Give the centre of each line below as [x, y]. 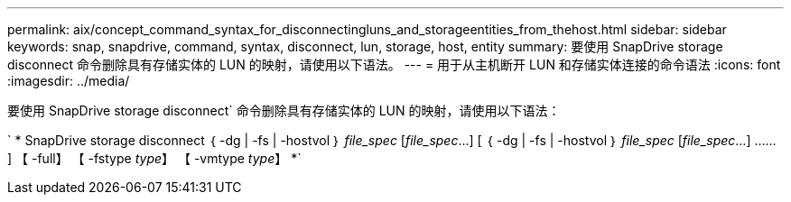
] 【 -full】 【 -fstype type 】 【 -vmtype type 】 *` [154, 158]
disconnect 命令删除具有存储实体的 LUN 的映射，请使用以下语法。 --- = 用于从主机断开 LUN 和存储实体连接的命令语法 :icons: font [394, 64]
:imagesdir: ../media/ [69, 81]
